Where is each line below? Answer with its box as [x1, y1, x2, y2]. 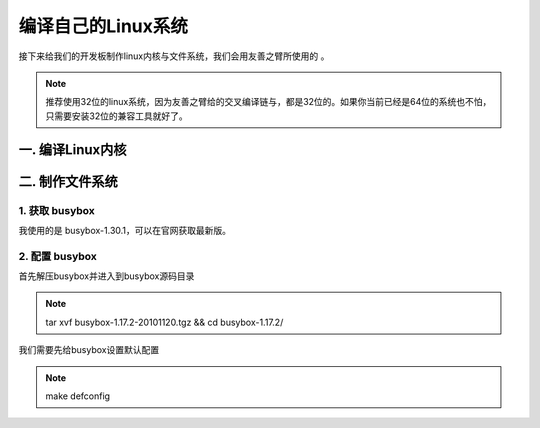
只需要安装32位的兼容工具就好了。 [45, 110, 189, 122]
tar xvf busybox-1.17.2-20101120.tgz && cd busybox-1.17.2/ [45, 316, 284, 328]
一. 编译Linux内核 [18, 141, 127, 158]
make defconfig [45, 390, 110, 402]
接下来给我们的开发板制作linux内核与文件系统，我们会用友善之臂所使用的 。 [18, 50, 330, 62]
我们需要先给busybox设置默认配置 [18, 344, 160, 356]
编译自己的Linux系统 [18, 15, 189, 37]
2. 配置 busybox [18, 249, 97, 263]
